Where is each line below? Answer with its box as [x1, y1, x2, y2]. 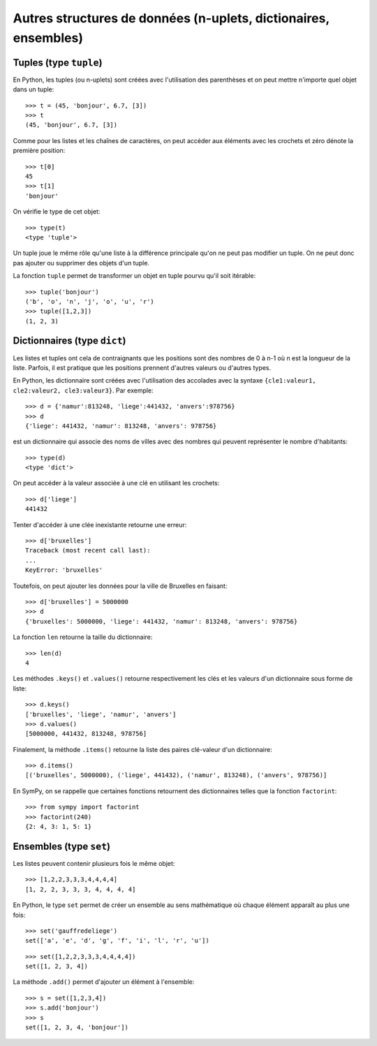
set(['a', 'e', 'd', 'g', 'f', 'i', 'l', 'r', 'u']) [25, 936, 209, 945]
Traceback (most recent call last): [25, 547, 151, 554]
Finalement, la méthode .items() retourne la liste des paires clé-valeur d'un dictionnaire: [13, 745, 272, 753]
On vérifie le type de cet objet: [13, 207, 101, 216]
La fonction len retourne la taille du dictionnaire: [13, 633, 153, 642]
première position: [13, 147, 66, 155]
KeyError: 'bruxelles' [25, 566, 103, 574]
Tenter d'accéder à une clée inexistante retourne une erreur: [13, 520, 187, 529]
